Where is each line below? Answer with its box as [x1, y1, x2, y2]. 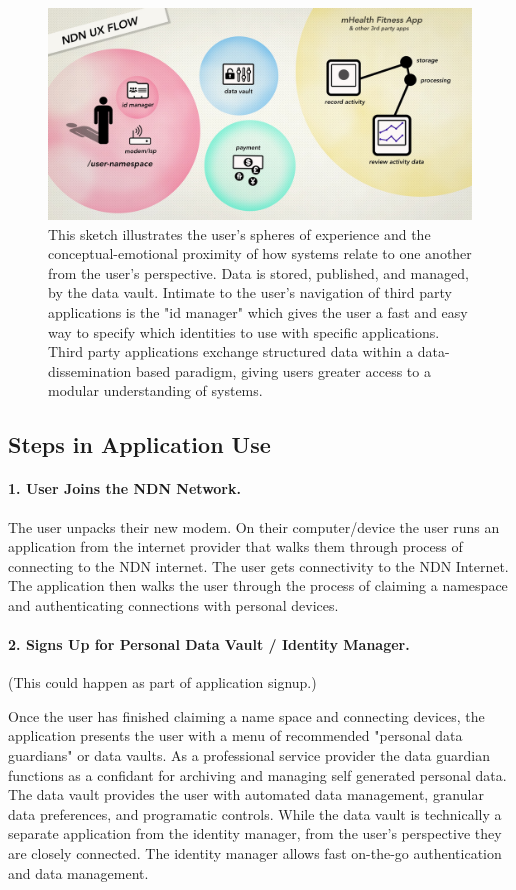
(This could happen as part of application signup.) [8, 672, 317, 693]
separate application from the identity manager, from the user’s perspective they [8, 823, 502, 844]
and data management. [8, 862, 149, 883]
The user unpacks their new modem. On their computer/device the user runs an [8, 516, 500, 537]
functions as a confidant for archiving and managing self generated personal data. [8, 764, 507, 785]
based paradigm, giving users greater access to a [136, 360, 431, 381]
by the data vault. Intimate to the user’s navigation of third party [48, 282, 452, 303]
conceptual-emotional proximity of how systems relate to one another [48, 243, 472, 264]
